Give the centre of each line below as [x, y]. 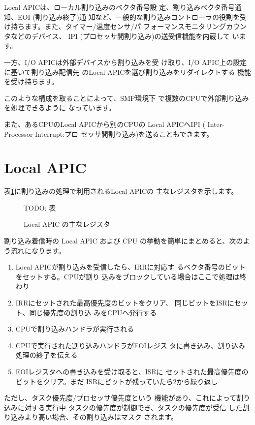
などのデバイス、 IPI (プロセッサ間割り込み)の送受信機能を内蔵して [120, 36]
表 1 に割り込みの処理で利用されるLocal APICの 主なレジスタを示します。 [121, 191]
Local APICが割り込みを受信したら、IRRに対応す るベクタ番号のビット [130, 267]
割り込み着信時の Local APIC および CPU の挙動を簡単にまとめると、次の [124, 241]
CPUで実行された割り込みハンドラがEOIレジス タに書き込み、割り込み [130, 345]
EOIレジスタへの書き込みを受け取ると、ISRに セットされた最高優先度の [132, 371]
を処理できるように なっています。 [60, 107]
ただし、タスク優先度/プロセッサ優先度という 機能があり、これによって [120, 398]
